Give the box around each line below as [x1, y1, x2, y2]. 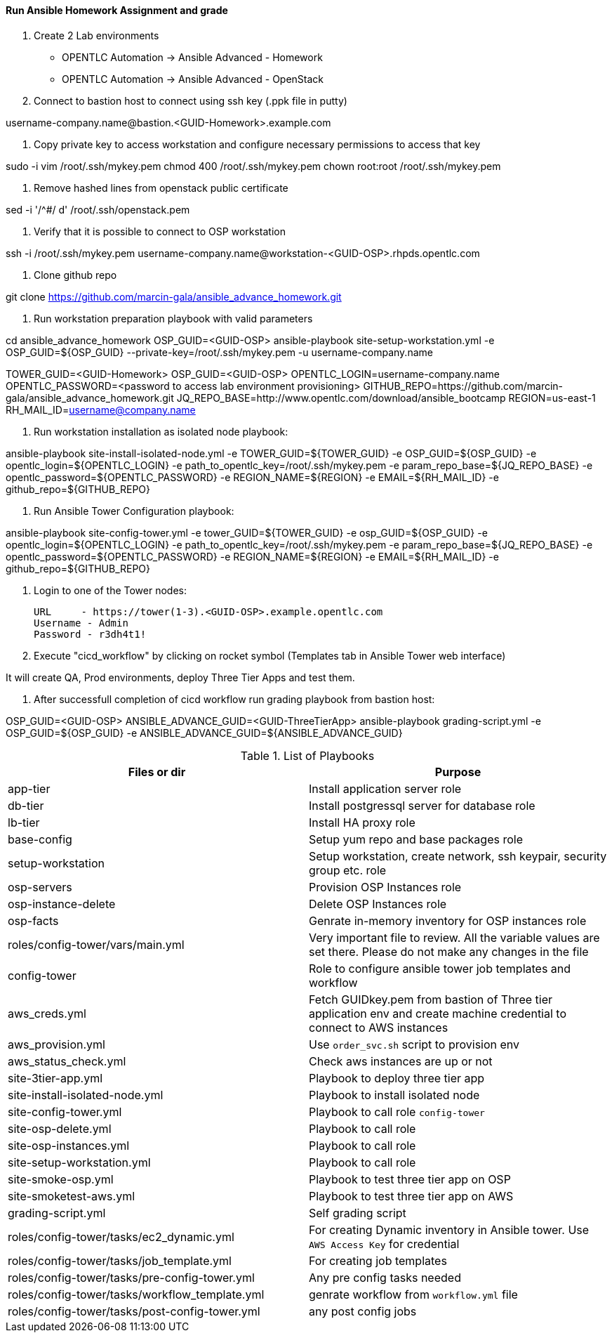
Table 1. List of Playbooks [240, 748, 375, 763]
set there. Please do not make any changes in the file [309, 944, 589, 959]
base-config [8, 832, 72, 846]
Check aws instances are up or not [309, 1054, 493, 1068]
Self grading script [309, 1205, 406, 1220]
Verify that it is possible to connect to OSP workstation [34, 225, 286, 237]
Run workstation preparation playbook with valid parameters [34, 312, 313, 324]
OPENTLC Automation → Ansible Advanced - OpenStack [62, 72, 324, 85]
